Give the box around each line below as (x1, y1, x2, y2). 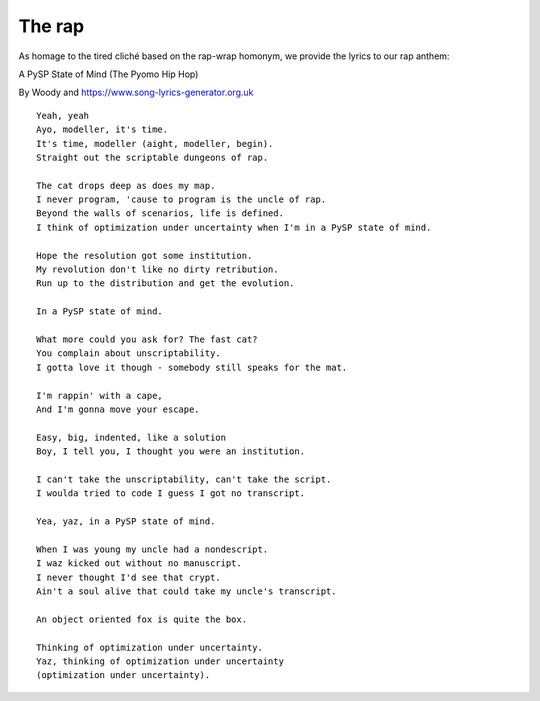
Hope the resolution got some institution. (36, 250, 253, 261)
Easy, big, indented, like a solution (36, 431, 227, 443)
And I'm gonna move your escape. (36, 403, 200, 415)
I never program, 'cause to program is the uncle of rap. (36, 194, 327, 205)
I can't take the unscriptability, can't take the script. (36, 473, 332, 485)
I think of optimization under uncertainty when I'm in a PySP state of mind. (36, 221, 432, 233)
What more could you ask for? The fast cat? (36, 333, 259, 345)
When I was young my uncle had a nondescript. (36, 543, 269, 555)
